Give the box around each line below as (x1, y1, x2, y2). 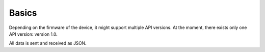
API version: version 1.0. (9, 31, 58, 37)
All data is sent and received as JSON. (9, 40, 87, 46)
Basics (9, 7, 37, 18)
